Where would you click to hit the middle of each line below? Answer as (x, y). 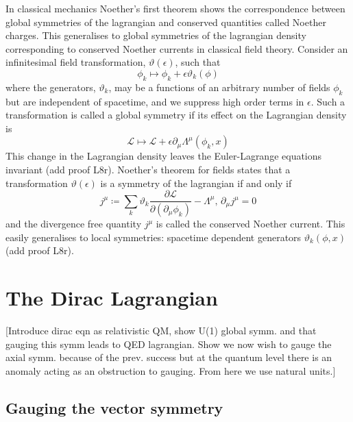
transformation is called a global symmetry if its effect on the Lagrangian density (176, 115)
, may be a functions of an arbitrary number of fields (219, 87)
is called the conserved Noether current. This (251, 224)
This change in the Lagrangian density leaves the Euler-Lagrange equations (164, 156)
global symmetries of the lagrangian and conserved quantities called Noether (166, 22)
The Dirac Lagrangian (112, 297)
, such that (198, 62)
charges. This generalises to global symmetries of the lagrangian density (156, 35)
